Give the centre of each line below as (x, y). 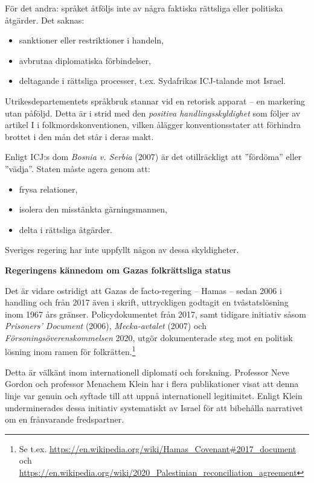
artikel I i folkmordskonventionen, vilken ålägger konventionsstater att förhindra (153, 125)
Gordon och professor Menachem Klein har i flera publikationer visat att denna (152, 384)
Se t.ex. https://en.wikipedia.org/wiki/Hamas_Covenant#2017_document (158, 448)
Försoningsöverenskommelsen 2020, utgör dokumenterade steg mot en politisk (149, 337)
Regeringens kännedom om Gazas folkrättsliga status (118, 270)
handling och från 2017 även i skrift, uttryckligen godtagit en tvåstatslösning (147, 302)
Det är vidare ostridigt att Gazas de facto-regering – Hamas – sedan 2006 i (143, 290)
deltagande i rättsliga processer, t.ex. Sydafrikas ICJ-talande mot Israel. (152, 81)
